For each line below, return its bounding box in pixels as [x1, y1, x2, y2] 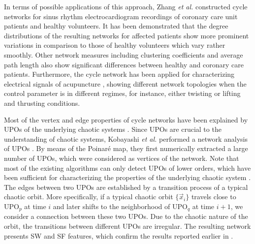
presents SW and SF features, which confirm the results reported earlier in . [4, 230, 233, 241]
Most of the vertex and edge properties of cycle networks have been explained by [4, 114, 248, 124]
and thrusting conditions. [4, 97, 80, 108]
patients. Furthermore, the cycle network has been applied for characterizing [4, 69, 235, 79]
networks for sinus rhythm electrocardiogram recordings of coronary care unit [4, 11, 238, 21]
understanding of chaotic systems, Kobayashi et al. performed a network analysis [4, 133, 248, 144]
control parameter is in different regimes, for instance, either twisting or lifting [4, 88, 241, 98]
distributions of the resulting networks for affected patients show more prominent [4, 30, 249, 40]
